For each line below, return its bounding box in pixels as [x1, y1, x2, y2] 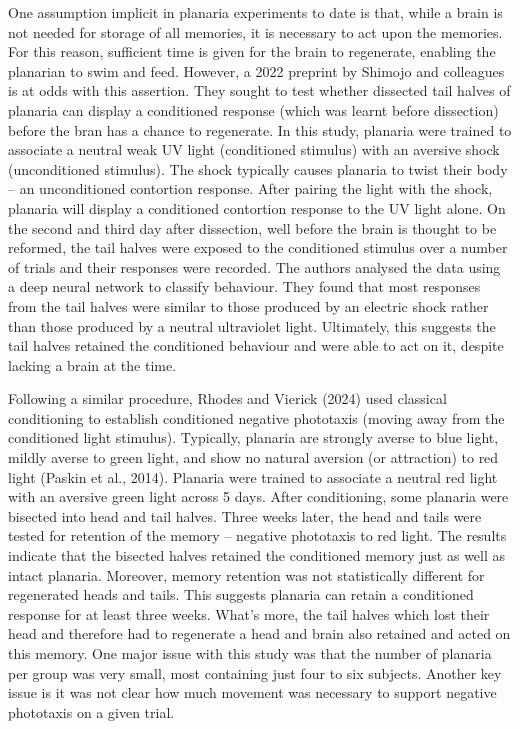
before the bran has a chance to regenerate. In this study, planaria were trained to [8, 119, 512, 140]
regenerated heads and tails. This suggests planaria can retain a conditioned [8, 584, 474, 605]
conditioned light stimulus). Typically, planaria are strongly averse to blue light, [8, 427, 499, 448]
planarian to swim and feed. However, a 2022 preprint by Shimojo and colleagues [8, 60, 505, 81]
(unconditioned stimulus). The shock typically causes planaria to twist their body [8, 158, 508, 179]
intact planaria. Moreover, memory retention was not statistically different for [8, 564, 485, 585]
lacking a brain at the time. [8, 354, 177, 375]
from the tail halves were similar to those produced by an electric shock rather [8, 295, 489, 316]
